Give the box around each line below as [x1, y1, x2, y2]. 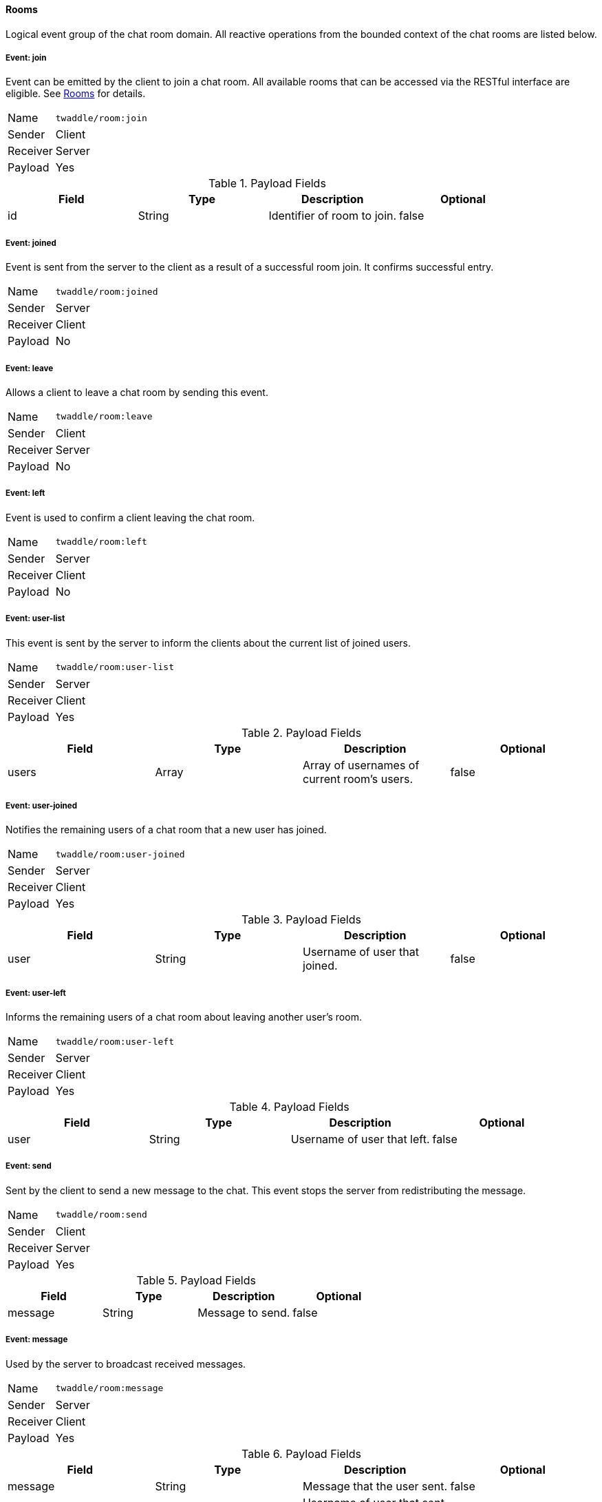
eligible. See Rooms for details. [6, 87, 146, 100]
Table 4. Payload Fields [229, 1100, 350, 1114]
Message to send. [197, 1305, 290, 1320]
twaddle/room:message [55, 1383, 164, 1394]
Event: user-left [6, 988, 66, 998]
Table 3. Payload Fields [241, 912, 361, 927]
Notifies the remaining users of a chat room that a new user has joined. [6, 824, 327, 836]
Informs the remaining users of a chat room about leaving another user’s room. [6, 1011, 362, 1023]
